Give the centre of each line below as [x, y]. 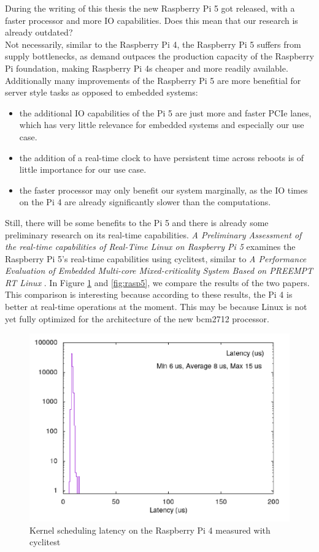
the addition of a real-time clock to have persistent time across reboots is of [162, 157]
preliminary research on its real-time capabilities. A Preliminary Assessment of [153, 234]
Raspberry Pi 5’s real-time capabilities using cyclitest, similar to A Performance [156, 258]
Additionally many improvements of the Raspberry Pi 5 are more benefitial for [153, 80]
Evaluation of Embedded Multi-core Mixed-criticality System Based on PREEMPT [159, 270]
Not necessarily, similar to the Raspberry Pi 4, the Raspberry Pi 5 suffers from [153, 44]
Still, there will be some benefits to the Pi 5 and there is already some [137, 222]
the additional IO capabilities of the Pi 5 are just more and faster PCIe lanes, [165, 112]
